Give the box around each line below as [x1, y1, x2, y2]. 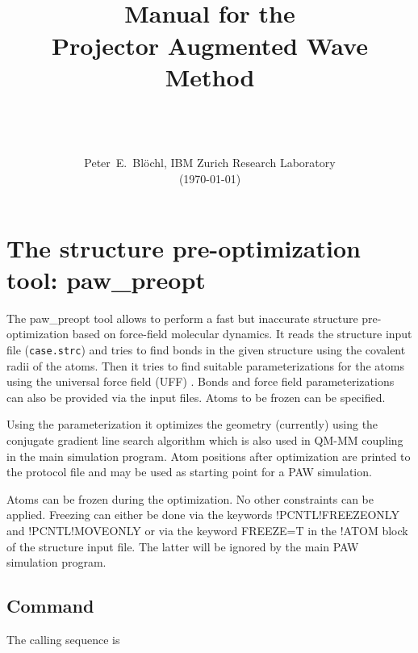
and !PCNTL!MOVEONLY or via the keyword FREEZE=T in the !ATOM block [6, 521, 408, 538]
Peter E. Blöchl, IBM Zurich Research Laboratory [84, 154, 336, 171]
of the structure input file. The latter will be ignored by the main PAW [6, 538, 359, 555]
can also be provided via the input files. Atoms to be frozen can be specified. [6, 388, 386, 405]
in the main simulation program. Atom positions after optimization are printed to [6, 447, 411, 464]
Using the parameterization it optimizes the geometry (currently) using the [6, 416, 378, 433]
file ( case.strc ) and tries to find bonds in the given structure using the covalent [6, 341, 406, 358]
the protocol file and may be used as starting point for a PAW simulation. [6, 463, 372, 480]
